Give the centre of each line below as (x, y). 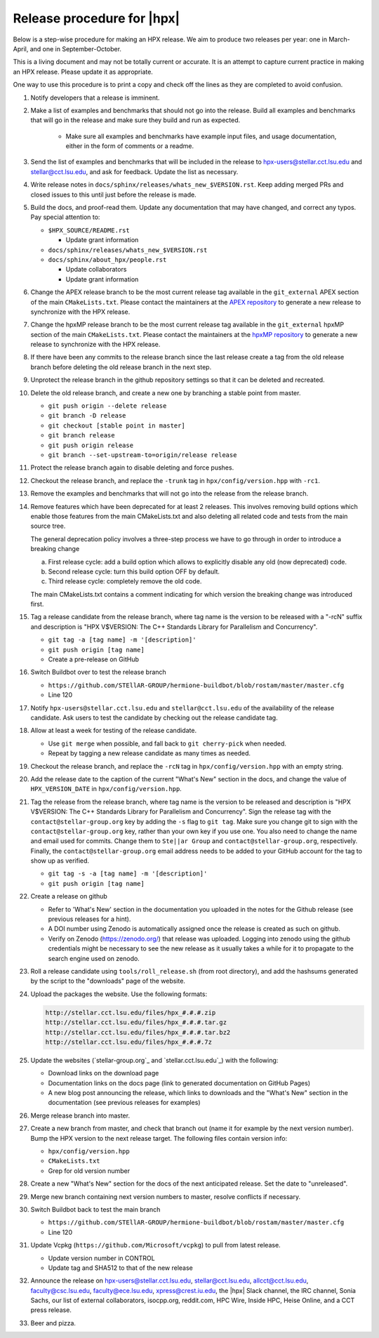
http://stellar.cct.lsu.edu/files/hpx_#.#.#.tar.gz (136, 1022)
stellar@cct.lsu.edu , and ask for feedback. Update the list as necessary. (134, 171)
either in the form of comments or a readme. (130, 146)
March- (339, 39)
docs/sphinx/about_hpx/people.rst (107, 259)
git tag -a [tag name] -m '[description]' (122, 640)
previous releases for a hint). (89, 919)
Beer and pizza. (53, 1323)
